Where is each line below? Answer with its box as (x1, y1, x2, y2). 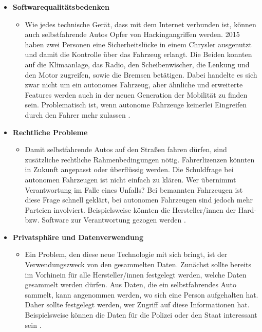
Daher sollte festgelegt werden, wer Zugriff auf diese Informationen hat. (25, 299, 250, 310)
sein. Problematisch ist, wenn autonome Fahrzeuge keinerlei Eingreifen (25, 99, 247, 110)
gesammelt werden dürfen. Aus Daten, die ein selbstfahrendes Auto (25, 279, 236, 290)
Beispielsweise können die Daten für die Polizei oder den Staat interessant (25, 309, 257, 320)
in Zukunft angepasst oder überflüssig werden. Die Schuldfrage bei (25, 164, 234, 175)
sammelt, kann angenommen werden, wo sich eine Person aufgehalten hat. (25, 289, 258, 300)
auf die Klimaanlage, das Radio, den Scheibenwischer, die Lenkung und (25, 59, 250, 69)
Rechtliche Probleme (12, 126, 88, 137)
